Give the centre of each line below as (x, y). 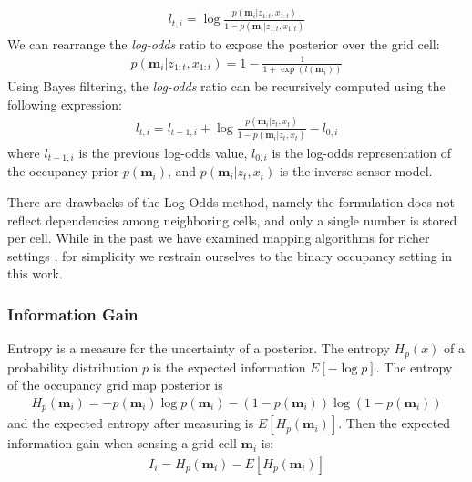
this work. (35, 273)
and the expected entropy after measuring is (131, 423)
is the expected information (229, 367)
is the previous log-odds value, (163, 152)
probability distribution (73, 367)
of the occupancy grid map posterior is (115, 385)
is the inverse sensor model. (356, 171)
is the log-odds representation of (362, 152)
